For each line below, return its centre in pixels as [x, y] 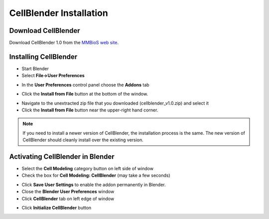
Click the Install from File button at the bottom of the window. [85, 94]
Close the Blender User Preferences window [68, 192]
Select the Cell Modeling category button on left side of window [88, 168]
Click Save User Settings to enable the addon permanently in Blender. [94, 185]
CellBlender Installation [59, 13]
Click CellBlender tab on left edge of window [68, 199]
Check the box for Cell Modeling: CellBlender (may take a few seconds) [96, 175]
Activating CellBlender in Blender [62, 157]
